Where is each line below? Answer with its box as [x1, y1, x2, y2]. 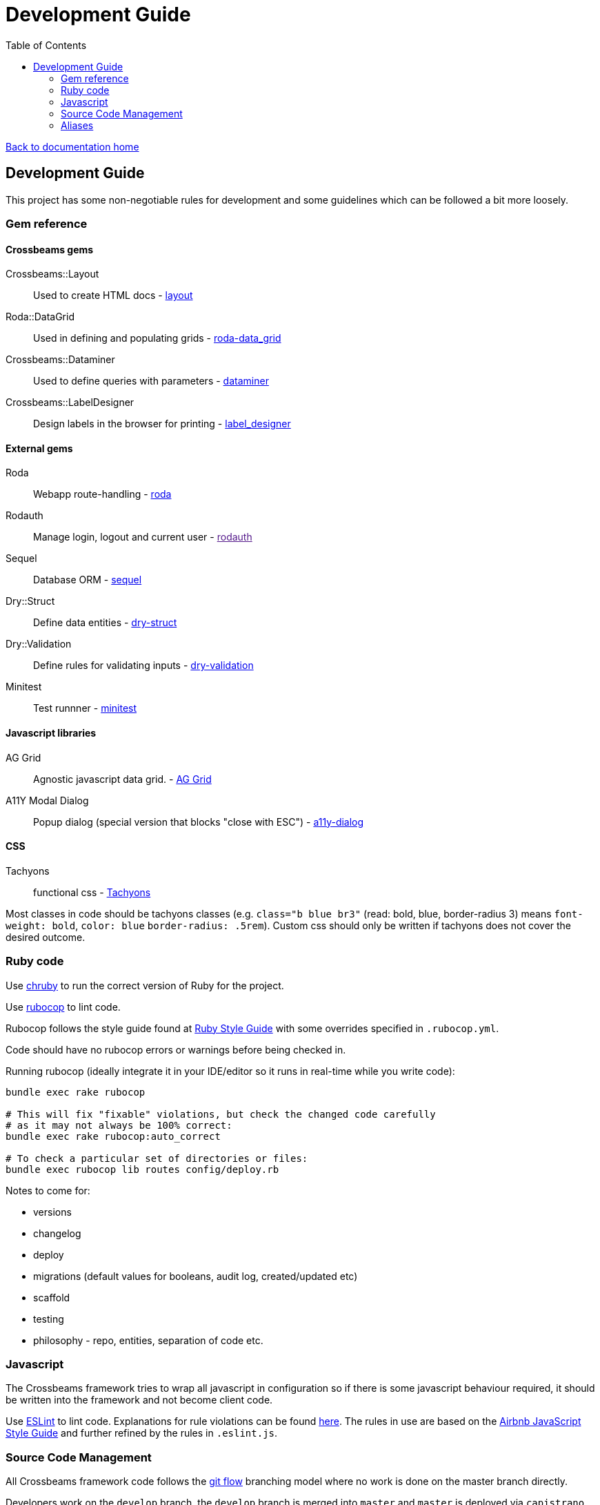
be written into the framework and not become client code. [6, 1394, 273, 1406]
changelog [33, 1227, 81, 1239]
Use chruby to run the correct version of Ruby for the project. [6, 979, 284, 991]
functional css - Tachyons [33, 886, 151, 898]
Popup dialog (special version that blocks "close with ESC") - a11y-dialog [33, 815, 364, 828]
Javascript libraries [6, 727, 97, 739]
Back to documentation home [6, 140, 139, 153]
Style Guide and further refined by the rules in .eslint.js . [6, 1427, 278, 1439]
